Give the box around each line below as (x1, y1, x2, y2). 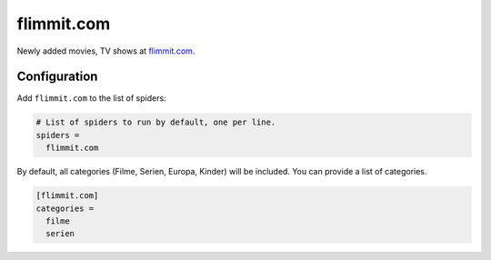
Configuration (16, 69, 98, 85)
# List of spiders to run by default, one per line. (35, 117, 276, 127)
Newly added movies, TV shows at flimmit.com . (16, 45, 195, 56)
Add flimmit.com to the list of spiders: (16, 93, 167, 104)
